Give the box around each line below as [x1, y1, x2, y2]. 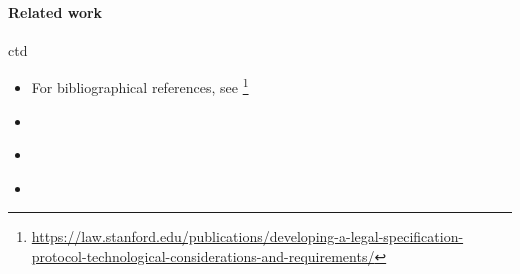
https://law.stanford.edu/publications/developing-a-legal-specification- [31, 226, 464, 247]
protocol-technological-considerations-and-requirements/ [31, 246, 375, 267]
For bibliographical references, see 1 [31, 74, 249, 98]
